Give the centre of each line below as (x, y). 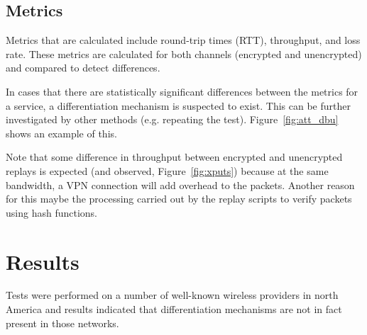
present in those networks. (62, 323)
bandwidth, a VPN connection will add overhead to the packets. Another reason (180, 184)
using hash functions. (51, 212)
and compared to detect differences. (83, 68)
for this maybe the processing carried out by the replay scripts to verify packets (179, 199)
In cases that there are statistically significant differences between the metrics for (182, 91)
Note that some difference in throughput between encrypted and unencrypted (174, 157)
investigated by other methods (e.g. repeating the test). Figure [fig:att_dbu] (172, 119)
